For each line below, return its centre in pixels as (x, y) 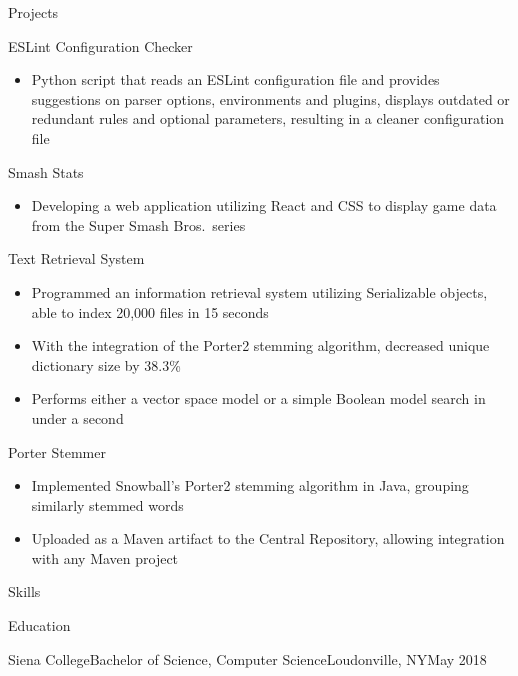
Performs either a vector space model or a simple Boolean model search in (258, 398)
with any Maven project (105, 557)
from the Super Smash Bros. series (138, 224)
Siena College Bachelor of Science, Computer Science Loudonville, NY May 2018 (247, 658)
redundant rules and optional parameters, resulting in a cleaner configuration (268, 118)
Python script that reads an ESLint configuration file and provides (235, 79)
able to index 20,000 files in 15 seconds (150, 311)
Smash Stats (46, 171)
